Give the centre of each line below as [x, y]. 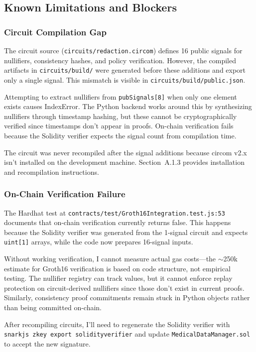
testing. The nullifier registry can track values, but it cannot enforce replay [118, 278]
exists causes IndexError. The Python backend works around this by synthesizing [128, 106]
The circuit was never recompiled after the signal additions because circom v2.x [126, 152]
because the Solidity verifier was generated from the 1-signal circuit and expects [126, 232]
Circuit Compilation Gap [55, 32]
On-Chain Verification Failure [65, 194]
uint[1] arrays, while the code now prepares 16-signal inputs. [99, 242]
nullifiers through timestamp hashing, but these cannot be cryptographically [121, 116]
